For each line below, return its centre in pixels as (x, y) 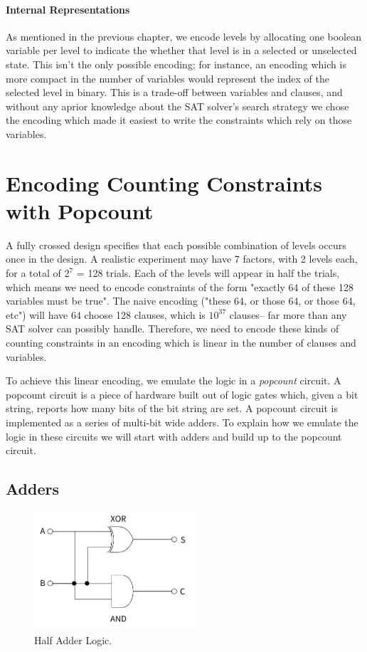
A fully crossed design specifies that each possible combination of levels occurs (176, 244)
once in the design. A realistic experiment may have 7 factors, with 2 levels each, (182, 259)
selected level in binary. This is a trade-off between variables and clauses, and (174, 92)
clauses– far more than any (288, 314)
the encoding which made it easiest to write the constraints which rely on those (179, 120)
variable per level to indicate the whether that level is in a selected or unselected (181, 50)
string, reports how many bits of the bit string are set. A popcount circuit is (172, 408)
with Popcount (80, 210)
